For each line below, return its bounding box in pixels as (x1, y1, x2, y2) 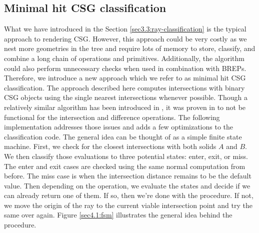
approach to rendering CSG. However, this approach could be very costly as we (4, 33, 247, 43)
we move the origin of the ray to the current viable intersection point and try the (4, 199, 252, 210)
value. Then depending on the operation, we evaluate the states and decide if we (4, 180, 250, 190)
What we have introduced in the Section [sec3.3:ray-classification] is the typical (4, 23, 246, 34)
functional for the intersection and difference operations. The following (4, 111, 220, 122)
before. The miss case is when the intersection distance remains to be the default (4, 170, 251, 181)
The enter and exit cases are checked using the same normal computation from (4, 160, 245, 171)
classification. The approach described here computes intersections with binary (4, 82, 245, 92)
